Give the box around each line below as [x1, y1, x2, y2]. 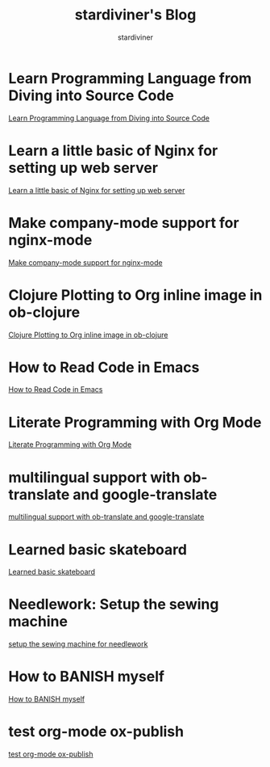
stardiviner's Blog [74, 6, 197, 24]
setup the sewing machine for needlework [8, 639, 148, 649]
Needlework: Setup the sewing [8, 596, 219, 613]
